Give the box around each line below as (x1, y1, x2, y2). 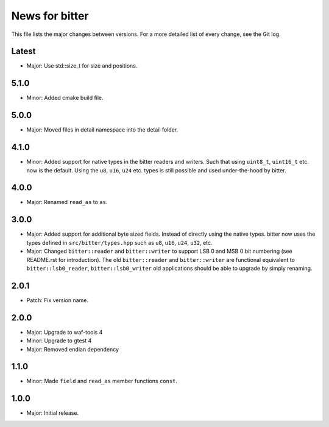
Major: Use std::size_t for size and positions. (26, 62, 138, 69)
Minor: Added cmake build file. (26, 94, 104, 102)
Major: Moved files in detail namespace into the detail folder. (26, 126, 179, 133)
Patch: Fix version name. (26, 296, 88, 304)
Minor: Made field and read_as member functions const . (26, 378, 178, 385)
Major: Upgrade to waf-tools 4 (26, 328, 103, 336)
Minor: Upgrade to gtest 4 (26, 337, 92, 344)
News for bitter (11, 9, 89, 23)
